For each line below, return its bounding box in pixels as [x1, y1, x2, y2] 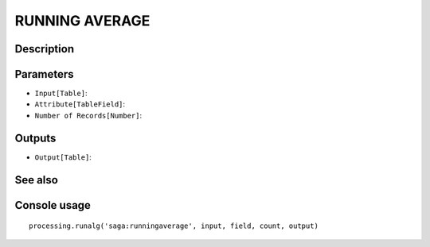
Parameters [14, 68, 74, 81]
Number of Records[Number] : [34, 110, 143, 120]
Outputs [14, 131, 57, 145]
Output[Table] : [34, 152, 92, 162]
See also [14, 173, 59, 187]
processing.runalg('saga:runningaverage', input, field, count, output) [29, 222, 319, 230]
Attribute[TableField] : [34, 99, 126, 109]
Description [14, 42, 75, 56]
